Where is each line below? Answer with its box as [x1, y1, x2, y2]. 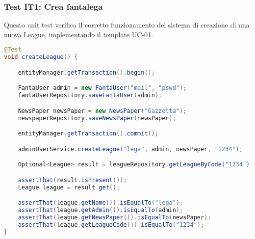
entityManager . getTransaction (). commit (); [18, 130, 159, 137]
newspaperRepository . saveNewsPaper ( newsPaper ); [18, 114, 176, 122]
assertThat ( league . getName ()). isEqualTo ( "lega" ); [18, 199, 183, 207]
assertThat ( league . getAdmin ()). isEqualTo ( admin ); [18, 207, 183, 214]
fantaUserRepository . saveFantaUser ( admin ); [18, 92, 162, 99]
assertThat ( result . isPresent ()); [18, 176, 127, 184]
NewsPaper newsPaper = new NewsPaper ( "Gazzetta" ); [18, 107, 187, 114]
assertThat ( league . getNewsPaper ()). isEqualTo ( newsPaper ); [18, 213, 211, 221]
